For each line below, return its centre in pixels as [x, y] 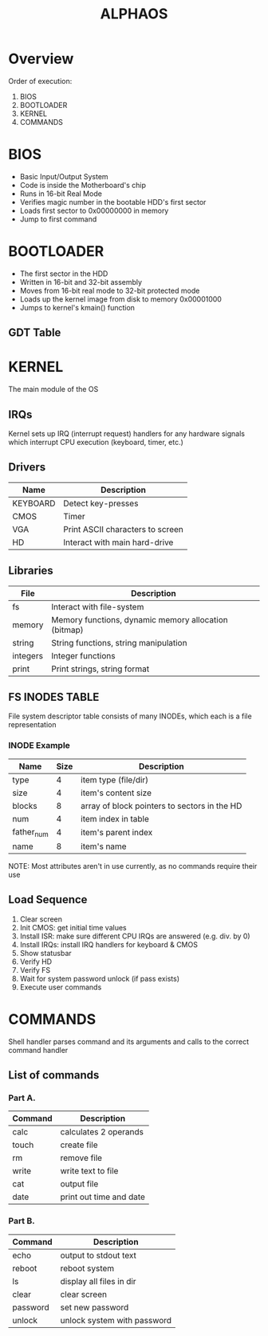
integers [28, 655]
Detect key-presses [101, 503]
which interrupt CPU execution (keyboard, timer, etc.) [96, 442]
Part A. [22, 1098]
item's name [104, 846]
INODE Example [39, 746]
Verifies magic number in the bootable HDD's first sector [113, 202]
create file [79, 1145]
